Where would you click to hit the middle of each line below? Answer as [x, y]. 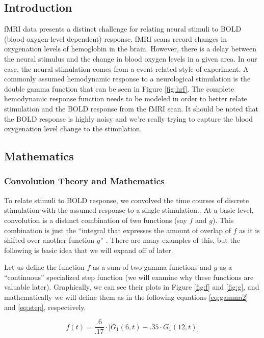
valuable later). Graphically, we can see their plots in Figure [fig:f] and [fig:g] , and [132, 287]
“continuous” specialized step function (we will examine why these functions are [129, 277]
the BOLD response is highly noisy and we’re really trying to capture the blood [128, 118]
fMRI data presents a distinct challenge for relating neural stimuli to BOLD [123, 29]
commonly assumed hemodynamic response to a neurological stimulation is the [127, 79]
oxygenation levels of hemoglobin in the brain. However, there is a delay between [130, 49]
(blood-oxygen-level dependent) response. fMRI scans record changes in [116, 38]
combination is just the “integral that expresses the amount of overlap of [117, 230]
